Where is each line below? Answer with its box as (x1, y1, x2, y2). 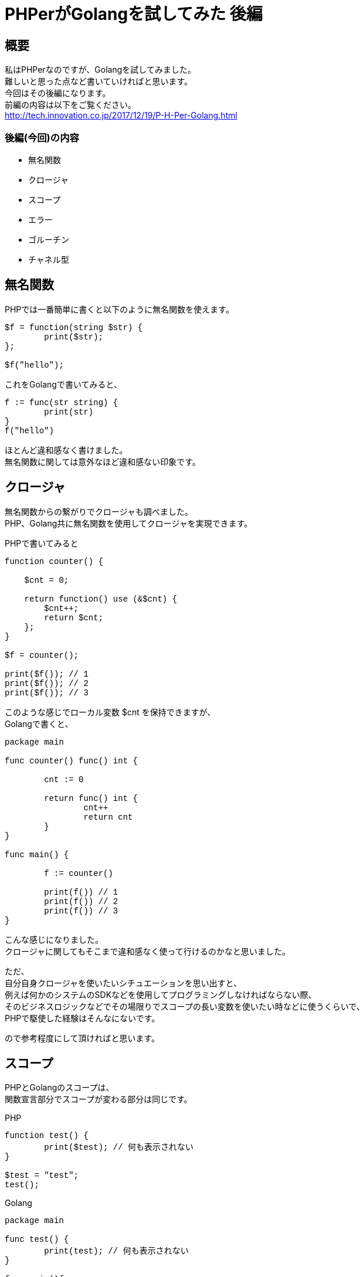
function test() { (5, 1131, 89, 1141)
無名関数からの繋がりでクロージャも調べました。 (5, 506, 193, 517)
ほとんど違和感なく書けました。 (5, 444, 128, 455)
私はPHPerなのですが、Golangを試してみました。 (5, 64, 196, 75)
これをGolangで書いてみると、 (5, 379, 122, 389)
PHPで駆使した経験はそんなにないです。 (5, 1013, 160, 1023)
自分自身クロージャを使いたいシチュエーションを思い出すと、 (5, 977, 242, 988)
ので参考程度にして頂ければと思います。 (5, 1033, 160, 1043)
